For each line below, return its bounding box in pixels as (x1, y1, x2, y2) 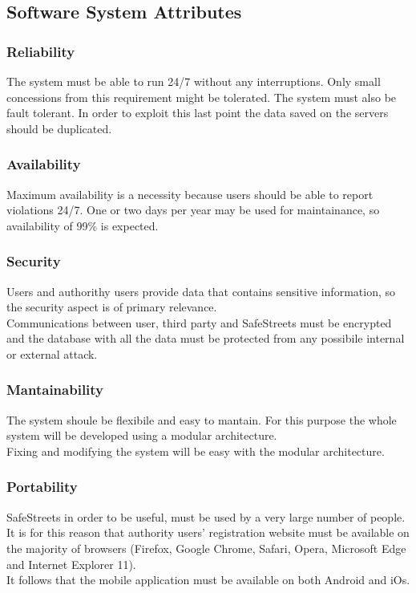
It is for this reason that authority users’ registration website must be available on (6, 524, 410, 541)
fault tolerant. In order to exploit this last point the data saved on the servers (6, 104, 389, 121)
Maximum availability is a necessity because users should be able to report (6, 185, 374, 202)
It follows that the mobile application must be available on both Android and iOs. (6, 571, 410, 588)
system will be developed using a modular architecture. (6, 427, 277, 444)
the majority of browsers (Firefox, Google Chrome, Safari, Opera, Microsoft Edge (6, 539, 406, 556)
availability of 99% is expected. (6, 217, 159, 234)
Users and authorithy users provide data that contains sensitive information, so (6, 282, 396, 299)
